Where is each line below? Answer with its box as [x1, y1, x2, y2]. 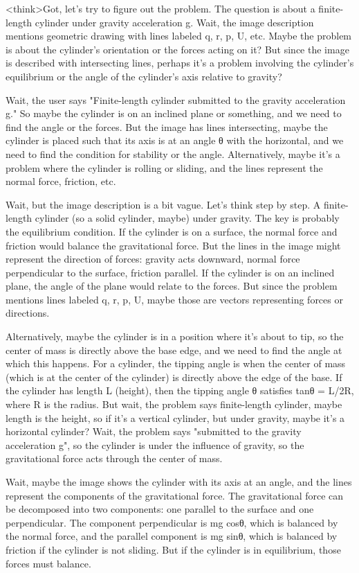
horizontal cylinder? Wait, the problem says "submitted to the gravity [6, 424, 302, 439]
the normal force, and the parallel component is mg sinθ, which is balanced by [6, 529, 338, 543]
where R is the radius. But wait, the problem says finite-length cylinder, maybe [6, 397, 342, 412]
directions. [6, 306, 50, 320]
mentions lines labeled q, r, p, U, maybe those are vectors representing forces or [6, 292, 343, 306]
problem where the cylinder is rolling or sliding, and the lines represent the [6, 160, 323, 175]
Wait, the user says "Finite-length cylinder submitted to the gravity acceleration [6, 92, 346, 107]
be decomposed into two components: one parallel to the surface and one [6, 502, 314, 516]
